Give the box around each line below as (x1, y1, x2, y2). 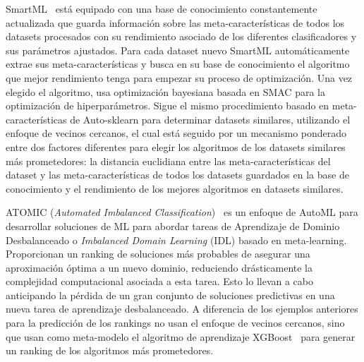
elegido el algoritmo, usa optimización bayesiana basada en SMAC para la (6, 84, 325, 99)
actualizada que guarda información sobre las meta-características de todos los (6, 15, 345, 30)
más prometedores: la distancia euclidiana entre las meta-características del (6, 153, 331, 168)
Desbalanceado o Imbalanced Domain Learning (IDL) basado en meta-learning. (6, 232, 347, 247)
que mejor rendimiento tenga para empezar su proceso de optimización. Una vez (6, 70, 353, 85)
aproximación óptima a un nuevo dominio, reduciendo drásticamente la (6, 260, 313, 274)
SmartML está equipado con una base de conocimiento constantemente (6, 1, 317, 16)
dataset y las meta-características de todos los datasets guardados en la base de (6, 167, 349, 182)
